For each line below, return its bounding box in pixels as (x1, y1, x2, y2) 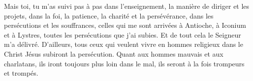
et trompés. (4, 68, 38, 78)
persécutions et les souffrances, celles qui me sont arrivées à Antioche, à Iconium (4, 20, 246, 30)
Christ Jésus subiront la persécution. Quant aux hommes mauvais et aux (4, 48, 223, 59)
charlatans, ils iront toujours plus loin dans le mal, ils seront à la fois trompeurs (4, 58, 245, 68)
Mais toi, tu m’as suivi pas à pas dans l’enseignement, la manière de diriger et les (4, 1, 250, 11)
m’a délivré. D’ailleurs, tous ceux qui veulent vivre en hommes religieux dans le (4, 39, 243, 49)
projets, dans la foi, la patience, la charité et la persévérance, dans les (4, 10, 214, 20)
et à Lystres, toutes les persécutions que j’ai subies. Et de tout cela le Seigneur (4, 29, 241, 40)
